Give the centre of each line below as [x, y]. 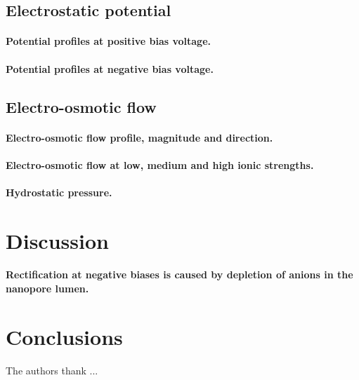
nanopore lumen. [47, 289]
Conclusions [64, 336]
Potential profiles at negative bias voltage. [110, 68]
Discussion [57, 240]
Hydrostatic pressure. [59, 192]
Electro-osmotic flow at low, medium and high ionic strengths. [160, 164]
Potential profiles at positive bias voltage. [108, 41]
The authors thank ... [52, 370]
